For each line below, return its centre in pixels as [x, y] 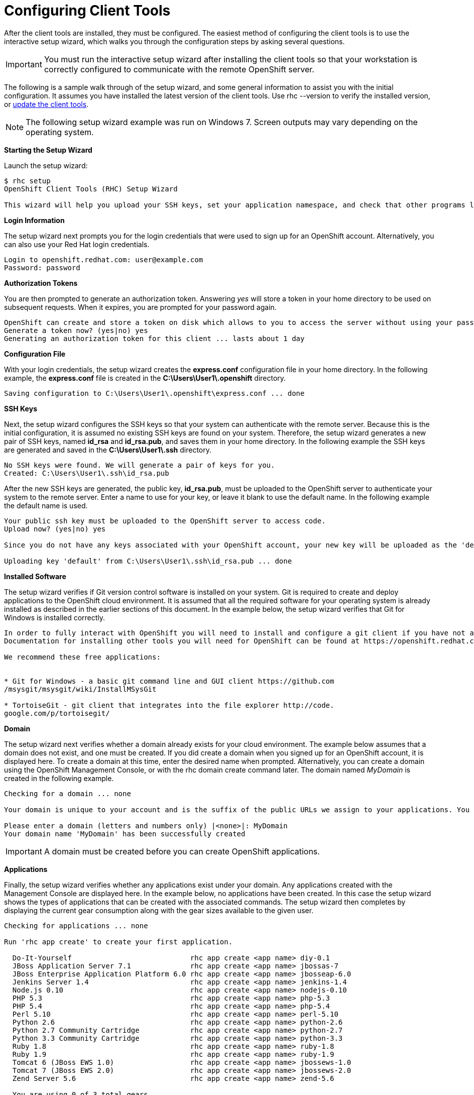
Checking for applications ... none [76, 925]
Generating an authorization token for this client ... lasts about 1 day [154, 338]
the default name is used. [46, 505]
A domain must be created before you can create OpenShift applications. [182, 851]
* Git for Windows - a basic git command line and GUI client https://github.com [169, 681]
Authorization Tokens [41, 283]
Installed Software [35, 576]
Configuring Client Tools [87, 11]
